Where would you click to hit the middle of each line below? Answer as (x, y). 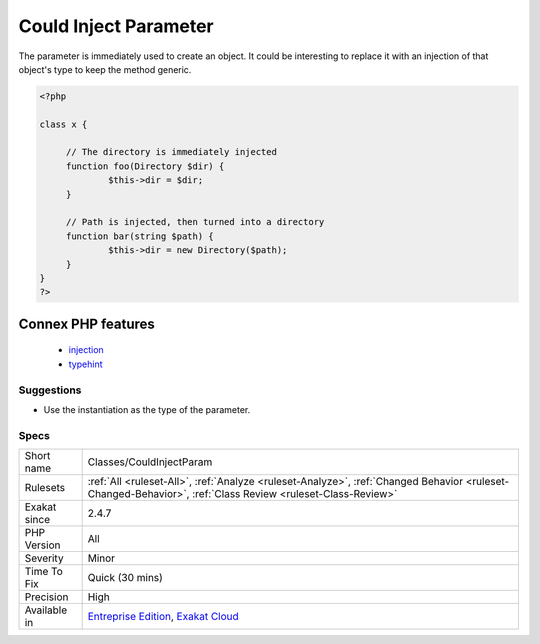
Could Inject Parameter (116, 26)
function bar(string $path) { (139, 236)
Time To (44, 572)
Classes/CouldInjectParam (150, 462)
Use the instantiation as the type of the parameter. (147, 409)
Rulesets (44, 488)
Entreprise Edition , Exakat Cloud (163, 617)
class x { (63, 124)
